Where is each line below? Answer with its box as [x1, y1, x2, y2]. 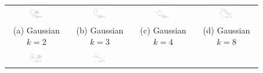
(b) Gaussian [76, 23, 124, 36]
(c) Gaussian [140, 23, 186, 36]
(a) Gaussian [13, 23, 60, 36]
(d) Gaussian [203, 23, 250, 36]
